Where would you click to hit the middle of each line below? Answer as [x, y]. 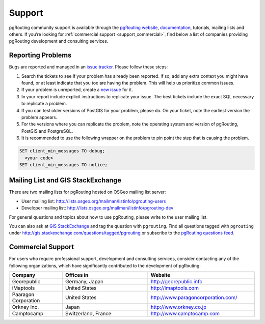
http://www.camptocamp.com [185, 314]
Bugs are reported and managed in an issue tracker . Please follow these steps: [89, 67]
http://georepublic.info [176, 282]
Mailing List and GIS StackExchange [65, 180]
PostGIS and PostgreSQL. [47, 131]
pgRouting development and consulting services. [59, 41]
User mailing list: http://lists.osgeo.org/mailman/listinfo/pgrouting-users [94, 201]
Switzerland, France [88, 314]
